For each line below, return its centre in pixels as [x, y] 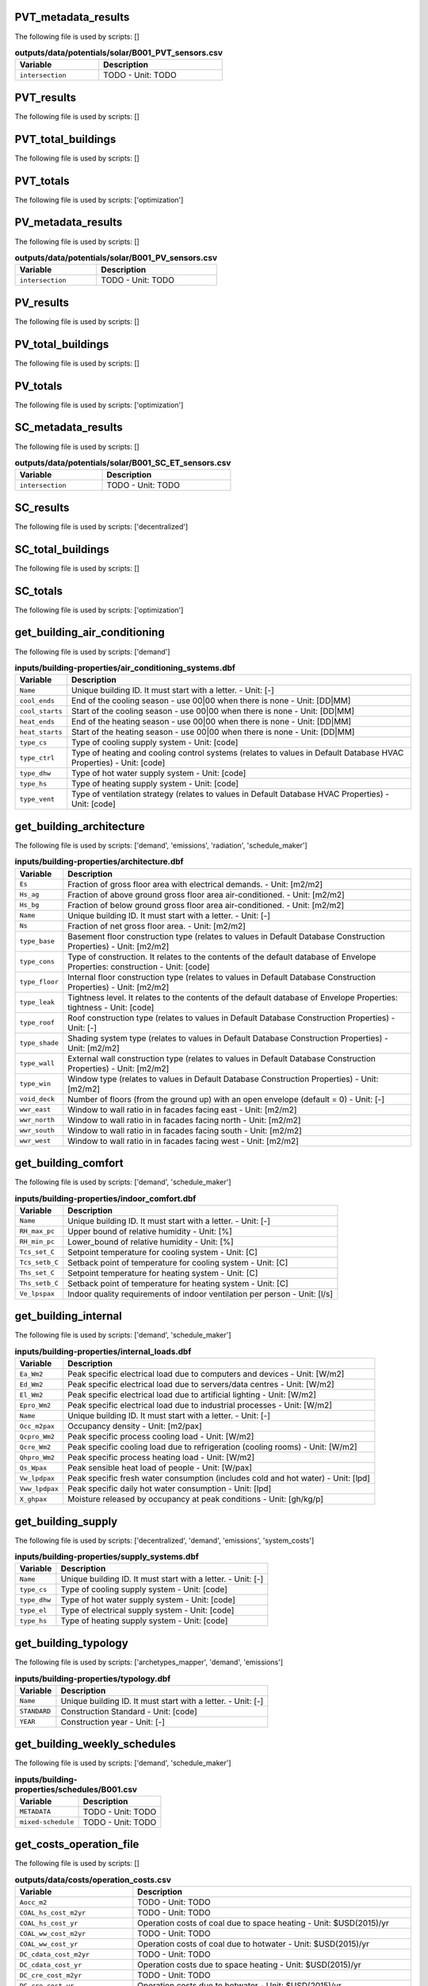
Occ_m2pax [37, 1426]
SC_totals [39, 591]
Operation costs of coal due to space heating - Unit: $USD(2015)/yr [263, 1923]
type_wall [37, 1063]
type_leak [37, 1002]
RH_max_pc [37, 1231]
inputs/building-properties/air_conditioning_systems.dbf [125, 668]
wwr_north [37, 1120]
